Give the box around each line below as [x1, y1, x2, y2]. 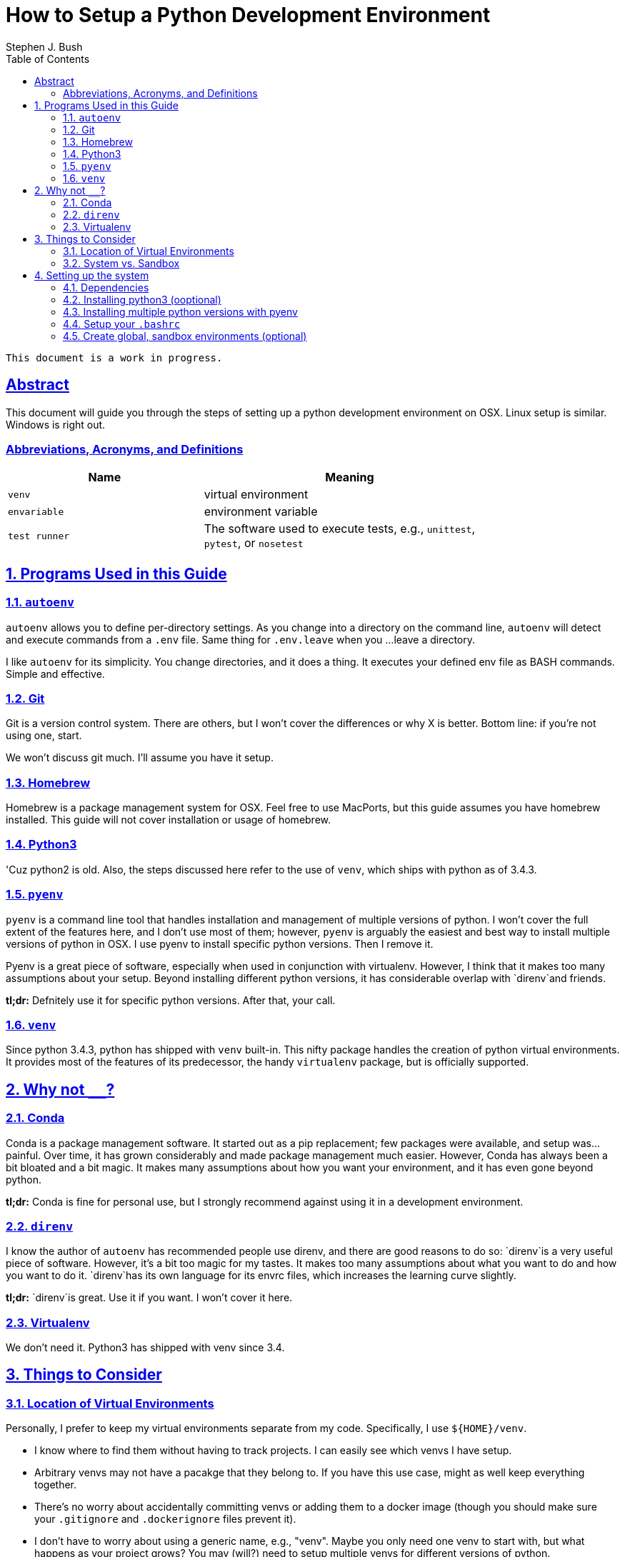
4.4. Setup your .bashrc [63, 317, 181, 330]
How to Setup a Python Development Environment [6, 3, 491, 27]
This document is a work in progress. [6, 351, 223, 364]
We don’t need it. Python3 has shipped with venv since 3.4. [6, 1341, 285, 1354]
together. [34, 1478, 77, 1491]
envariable [8, 506, 64, 517]
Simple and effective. [6, 667, 105, 680]
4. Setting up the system [34, 269, 149, 281]
